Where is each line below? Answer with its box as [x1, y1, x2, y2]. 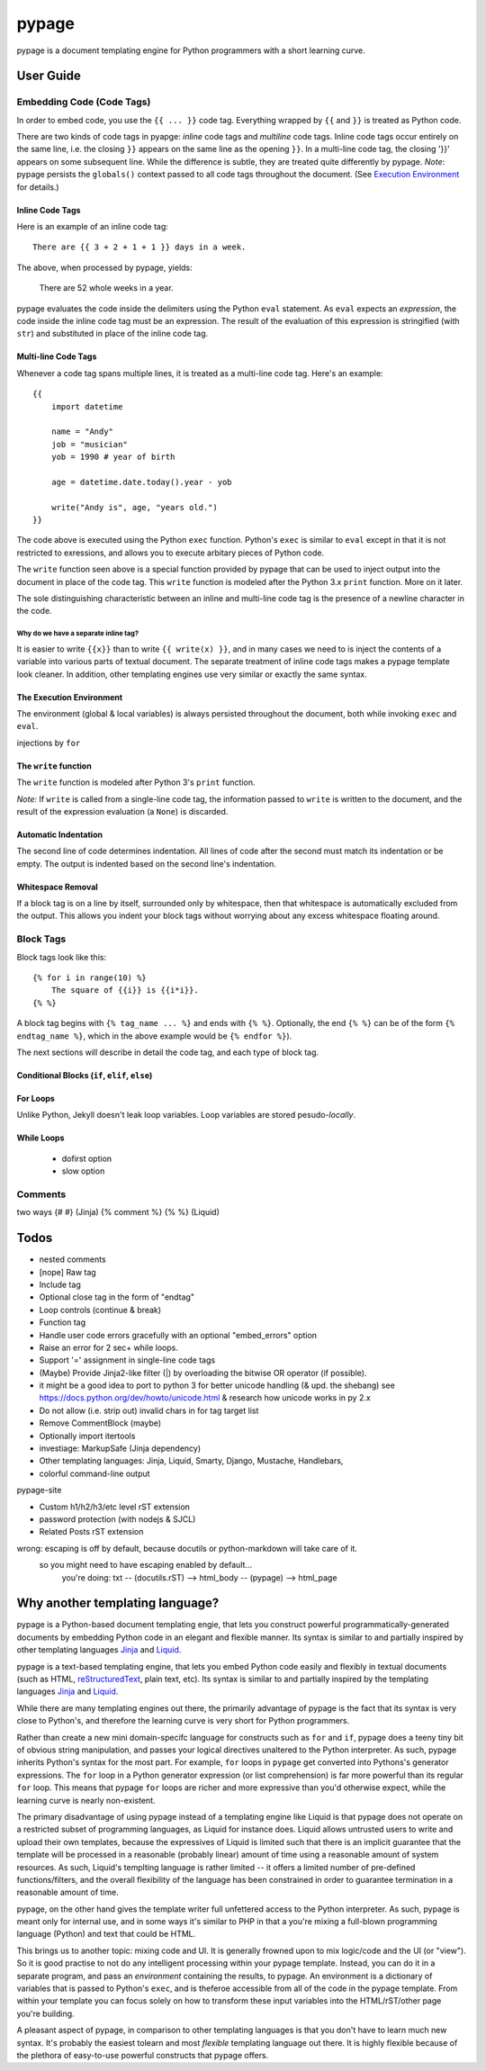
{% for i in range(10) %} [32, 973, 148, 983]
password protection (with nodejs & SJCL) [39, 1514, 196, 1525]
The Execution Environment [16, 691, 123, 702]
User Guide [16, 68, 81, 84]
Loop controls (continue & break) [39, 1304, 162, 1315]
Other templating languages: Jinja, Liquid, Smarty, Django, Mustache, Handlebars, [39, 1455, 344, 1466]
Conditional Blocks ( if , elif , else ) [16, 1069, 153, 1080]
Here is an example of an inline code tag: [16, 221, 168, 232]
